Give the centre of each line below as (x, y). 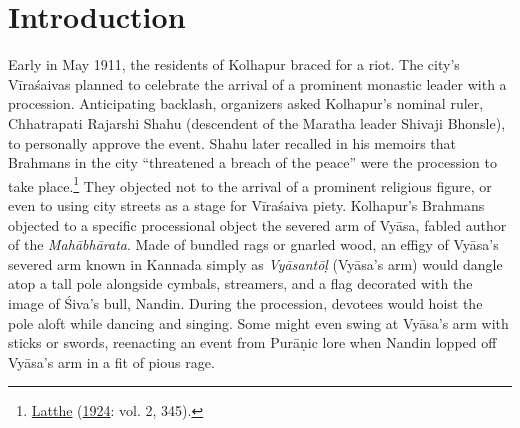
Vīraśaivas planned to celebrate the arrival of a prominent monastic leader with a (257, 83)
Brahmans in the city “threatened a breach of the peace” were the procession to (253, 162)
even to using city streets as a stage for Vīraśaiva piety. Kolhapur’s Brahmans (246, 204)
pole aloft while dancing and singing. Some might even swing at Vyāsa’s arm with (258, 322)
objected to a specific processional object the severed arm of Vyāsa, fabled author (257, 224)
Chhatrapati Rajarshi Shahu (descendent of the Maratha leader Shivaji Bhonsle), (257, 122)
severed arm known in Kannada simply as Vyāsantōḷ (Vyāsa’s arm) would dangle (255, 263)
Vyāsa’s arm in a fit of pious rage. (111, 361)
